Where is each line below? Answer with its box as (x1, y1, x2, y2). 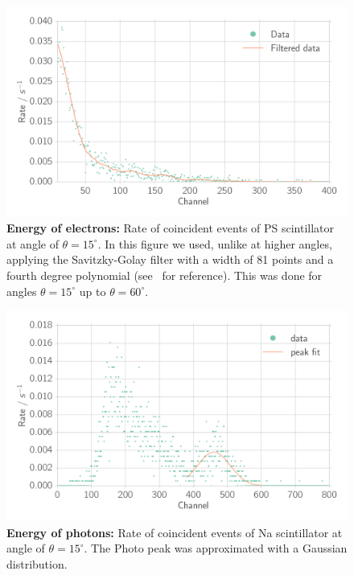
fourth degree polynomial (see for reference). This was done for (6, 267, 323, 284)
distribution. (6, 555, 68, 572)
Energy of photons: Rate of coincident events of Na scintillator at (6, 524, 343, 540)
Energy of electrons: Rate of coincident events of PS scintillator (6, 220, 335, 236)
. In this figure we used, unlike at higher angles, (97, 235, 332, 252)
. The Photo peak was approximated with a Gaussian (84, 540, 348, 557)
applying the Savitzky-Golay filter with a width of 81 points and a (6, 251, 334, 268)
